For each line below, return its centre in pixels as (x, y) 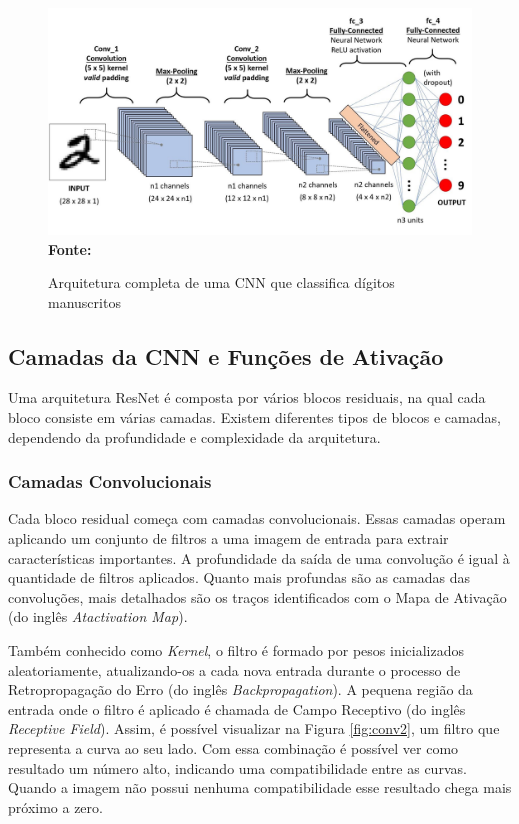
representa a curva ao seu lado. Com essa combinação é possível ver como (233, 748)
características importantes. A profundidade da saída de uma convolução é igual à (259, 557)
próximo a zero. (55, 806)
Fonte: (70, 248)
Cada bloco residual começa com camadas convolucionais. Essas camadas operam (257, 518)
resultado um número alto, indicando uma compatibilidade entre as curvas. (237, 767)
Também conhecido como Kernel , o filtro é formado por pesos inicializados (236, 650)
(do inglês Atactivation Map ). (98, 616)
